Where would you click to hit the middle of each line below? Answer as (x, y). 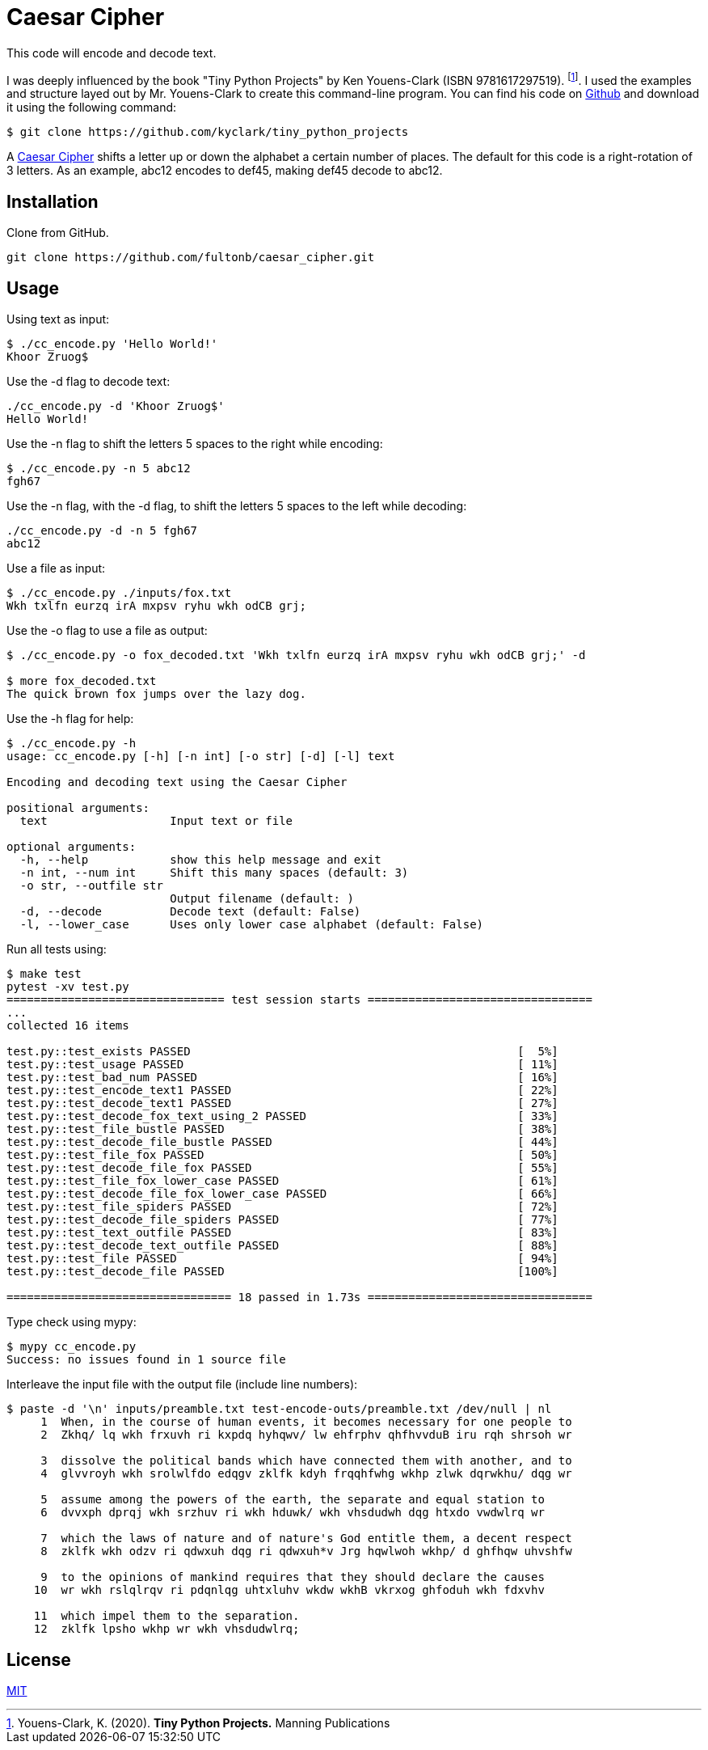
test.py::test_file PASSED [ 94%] (282, 1259)
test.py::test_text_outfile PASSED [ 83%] (282, 1233)
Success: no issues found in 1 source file (146, 1360)
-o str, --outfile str (91, 886)
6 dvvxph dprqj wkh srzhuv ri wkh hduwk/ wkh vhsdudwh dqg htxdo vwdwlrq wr (293, 1513)
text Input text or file (156, 821)
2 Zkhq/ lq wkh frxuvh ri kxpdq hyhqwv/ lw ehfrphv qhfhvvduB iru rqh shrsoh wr (306, 1435)
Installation (53, 201)
